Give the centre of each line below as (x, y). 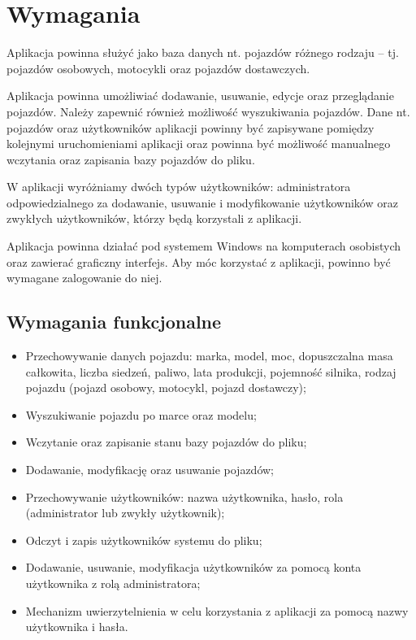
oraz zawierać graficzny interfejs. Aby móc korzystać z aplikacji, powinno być (199, 261)
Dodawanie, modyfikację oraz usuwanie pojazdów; (150, 470)
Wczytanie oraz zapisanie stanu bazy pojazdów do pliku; (166, 442)
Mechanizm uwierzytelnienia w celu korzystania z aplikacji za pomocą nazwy (217, 610)
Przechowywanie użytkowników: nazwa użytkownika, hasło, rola (184, 496)
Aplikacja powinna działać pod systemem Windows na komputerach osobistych (204, 246)
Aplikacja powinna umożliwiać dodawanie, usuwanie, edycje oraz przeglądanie (200, 96)
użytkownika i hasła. (77, 627)
